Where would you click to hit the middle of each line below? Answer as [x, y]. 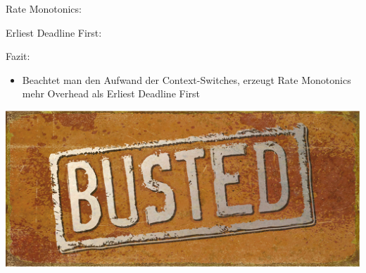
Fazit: [18, 56]
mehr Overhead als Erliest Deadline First [111, 93]
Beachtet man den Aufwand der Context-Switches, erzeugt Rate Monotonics [187, 79]
